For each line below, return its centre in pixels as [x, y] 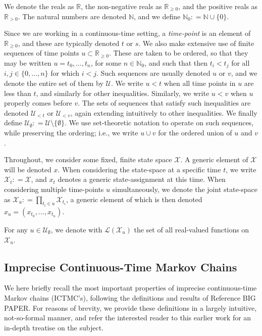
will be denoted [28, 169]
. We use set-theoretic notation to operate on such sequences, [159, 123]
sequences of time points [42, 53]
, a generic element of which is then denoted [134, 199]
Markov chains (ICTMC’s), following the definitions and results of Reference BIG [130, 297]
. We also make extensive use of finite [196, 43]
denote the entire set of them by [54, 83]
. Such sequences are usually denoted [153, 73]
